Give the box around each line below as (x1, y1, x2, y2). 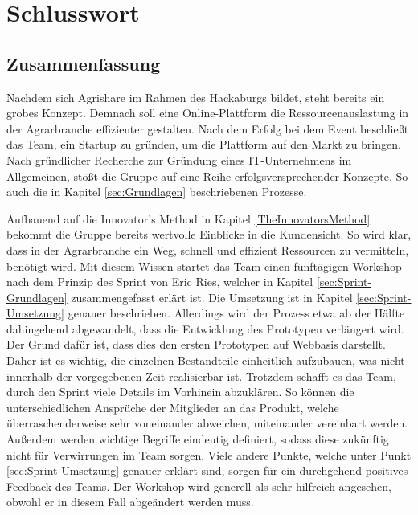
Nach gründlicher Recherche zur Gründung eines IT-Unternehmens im (6, 151, 352, 168)
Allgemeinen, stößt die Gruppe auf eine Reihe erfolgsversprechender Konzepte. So (6, 167, 408, 184)
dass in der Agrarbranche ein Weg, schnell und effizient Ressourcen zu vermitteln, (6, 241, 409, 258)
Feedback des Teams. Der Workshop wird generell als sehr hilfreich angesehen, (6, 477, 392, 494)
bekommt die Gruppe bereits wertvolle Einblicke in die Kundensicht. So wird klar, (6, 226, 412, 243)
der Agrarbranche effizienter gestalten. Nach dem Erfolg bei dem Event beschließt (6, 120, 409, 137)
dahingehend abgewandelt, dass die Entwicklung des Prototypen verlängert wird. (6, 320, 404, 337)
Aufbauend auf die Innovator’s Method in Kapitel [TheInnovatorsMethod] (6, 210, 371, 227)
